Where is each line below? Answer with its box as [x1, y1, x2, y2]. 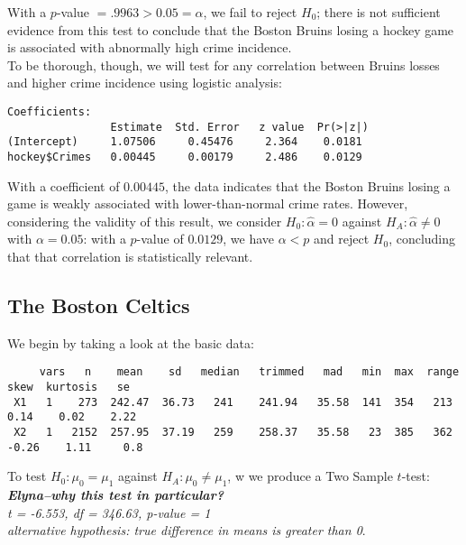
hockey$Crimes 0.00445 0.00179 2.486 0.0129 [7, 150, 362, 163]
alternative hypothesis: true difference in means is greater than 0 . [7, 521, 366, 540]
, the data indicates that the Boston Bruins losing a [165, 176, 451, 195]
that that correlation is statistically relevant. [7, 246, 253, 265]
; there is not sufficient [316, 3, 441, 21]
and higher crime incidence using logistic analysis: [7, 73, 282, 92]
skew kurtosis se [7, 381, 131, 394]
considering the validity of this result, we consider [7, 211, 282, 230]
